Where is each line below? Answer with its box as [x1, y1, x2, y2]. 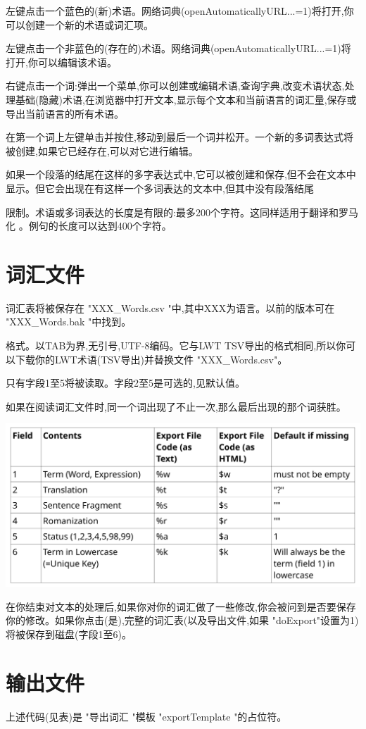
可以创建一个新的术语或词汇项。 [6, 17, 153, 32]
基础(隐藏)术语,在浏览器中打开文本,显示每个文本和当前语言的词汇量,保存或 [15, 92, 357, 106]
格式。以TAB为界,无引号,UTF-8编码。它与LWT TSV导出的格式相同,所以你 [6, 338, 346, 353]
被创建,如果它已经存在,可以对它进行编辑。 [6, 143, 198, 158]
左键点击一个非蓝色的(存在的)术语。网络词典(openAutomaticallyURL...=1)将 [6, 41, 351, 56]
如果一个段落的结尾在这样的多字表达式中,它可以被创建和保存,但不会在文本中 [6, 167, 356, 182]
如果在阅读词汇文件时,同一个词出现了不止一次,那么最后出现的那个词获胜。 [6, 399, 346, 413]
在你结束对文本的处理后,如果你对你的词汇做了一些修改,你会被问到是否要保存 [6, 599, 356, 613]
